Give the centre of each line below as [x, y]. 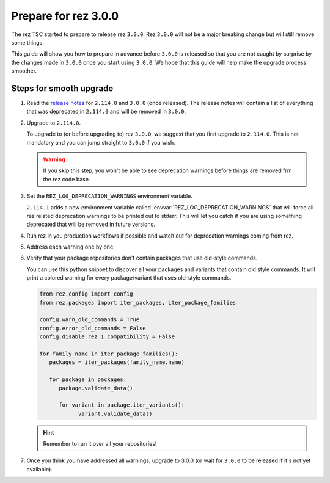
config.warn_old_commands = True [90, 320]
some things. [28, 42]
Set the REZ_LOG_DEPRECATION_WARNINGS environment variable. [109, 196]
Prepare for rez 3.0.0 [65, 16]
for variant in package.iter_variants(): [122, 405]
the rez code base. [67, 179]
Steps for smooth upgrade [62, 88]
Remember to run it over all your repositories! [100, 444]
